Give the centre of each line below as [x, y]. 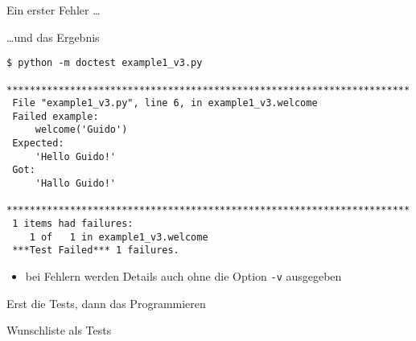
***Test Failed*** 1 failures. [96, 251]
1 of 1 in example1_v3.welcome [119, 237]
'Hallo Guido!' [76, 184]
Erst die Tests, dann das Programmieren [106, 303]
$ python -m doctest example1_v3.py [105, 63]
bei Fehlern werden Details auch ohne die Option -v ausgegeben [183, 276]
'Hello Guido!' [76, 156]
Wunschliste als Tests [59, 330]
